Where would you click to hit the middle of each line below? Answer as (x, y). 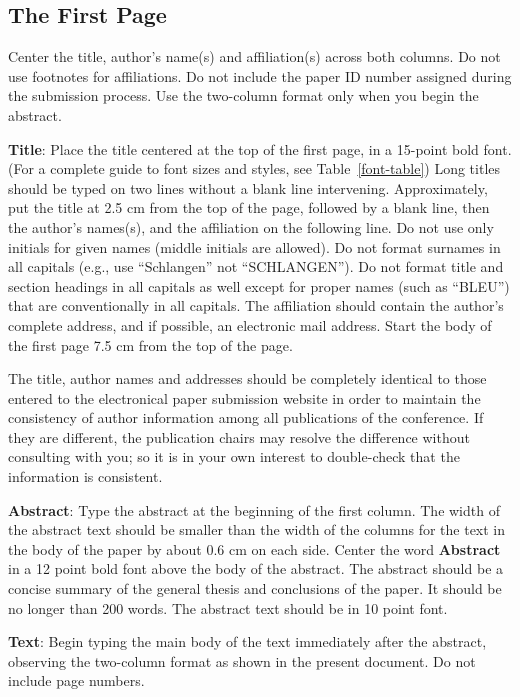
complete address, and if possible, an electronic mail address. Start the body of (250, 324)
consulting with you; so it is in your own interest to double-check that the (234, 456)
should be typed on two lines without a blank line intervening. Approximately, (248, 187)
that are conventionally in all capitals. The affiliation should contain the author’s (256, 305)
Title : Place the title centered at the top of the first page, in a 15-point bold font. (260, 148)
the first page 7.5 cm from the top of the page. (150, 344)
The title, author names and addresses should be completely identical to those (247, 378)
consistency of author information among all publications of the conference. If (246, 417)
